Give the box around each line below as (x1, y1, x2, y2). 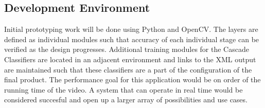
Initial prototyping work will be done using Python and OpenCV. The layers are (4, 24, 258, 34)
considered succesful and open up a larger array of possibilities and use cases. (4, 94, 248, 105)
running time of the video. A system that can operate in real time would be (4, 84, 243, 95)
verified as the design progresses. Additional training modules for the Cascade (4, 44, 249, 55)
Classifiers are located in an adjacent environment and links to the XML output (4, 53, 256, 64)
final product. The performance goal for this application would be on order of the (4, 74, 261, 85)
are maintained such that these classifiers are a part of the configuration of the (4, 64, 252, 75)
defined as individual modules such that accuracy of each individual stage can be (4, 33, 259, 44)
